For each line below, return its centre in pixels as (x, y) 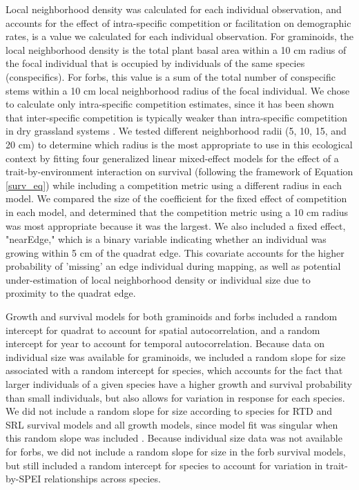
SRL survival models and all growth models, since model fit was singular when (172, 424)
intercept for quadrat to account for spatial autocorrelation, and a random (163, 330)
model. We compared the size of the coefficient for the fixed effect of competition (176, 198)
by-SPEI (23, 479)
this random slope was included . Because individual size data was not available (174, 438)
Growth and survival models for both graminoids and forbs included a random (172, 316)
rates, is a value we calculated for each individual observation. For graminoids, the (179, 36)
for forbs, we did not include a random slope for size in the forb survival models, (176, 451)
